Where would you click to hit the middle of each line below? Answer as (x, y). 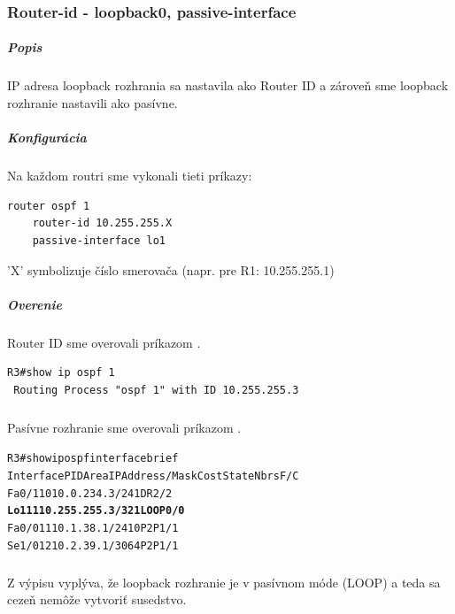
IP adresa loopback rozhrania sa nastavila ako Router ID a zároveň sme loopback (228, 85)
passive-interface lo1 (99, 240)
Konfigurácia (47, 138)
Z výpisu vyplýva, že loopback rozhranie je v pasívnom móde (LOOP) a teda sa (224, 582)
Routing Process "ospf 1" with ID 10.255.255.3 (156, 390)
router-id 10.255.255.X (102, 223)
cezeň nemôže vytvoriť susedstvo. (97, 599)
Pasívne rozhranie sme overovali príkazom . (124, 427)
